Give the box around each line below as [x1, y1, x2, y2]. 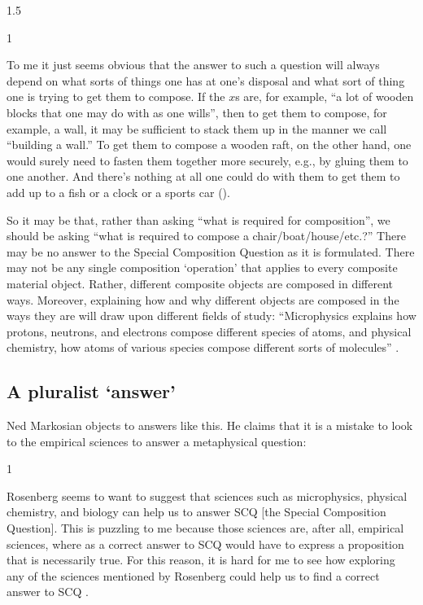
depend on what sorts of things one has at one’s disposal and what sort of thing [7, 72, 405, 89]
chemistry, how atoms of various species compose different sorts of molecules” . [7, 339, 399, 356]
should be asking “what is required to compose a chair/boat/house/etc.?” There [7, 227, 406, 244]
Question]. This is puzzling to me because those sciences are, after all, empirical [7, 520, 404, 537]
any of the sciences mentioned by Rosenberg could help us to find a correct [7, 567, 380, 584]
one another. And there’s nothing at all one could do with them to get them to [7, 168, 400, 185]
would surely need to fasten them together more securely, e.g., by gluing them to [7, 151, 408, 169]
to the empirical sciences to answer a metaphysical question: [7, 432, 307, 449]
